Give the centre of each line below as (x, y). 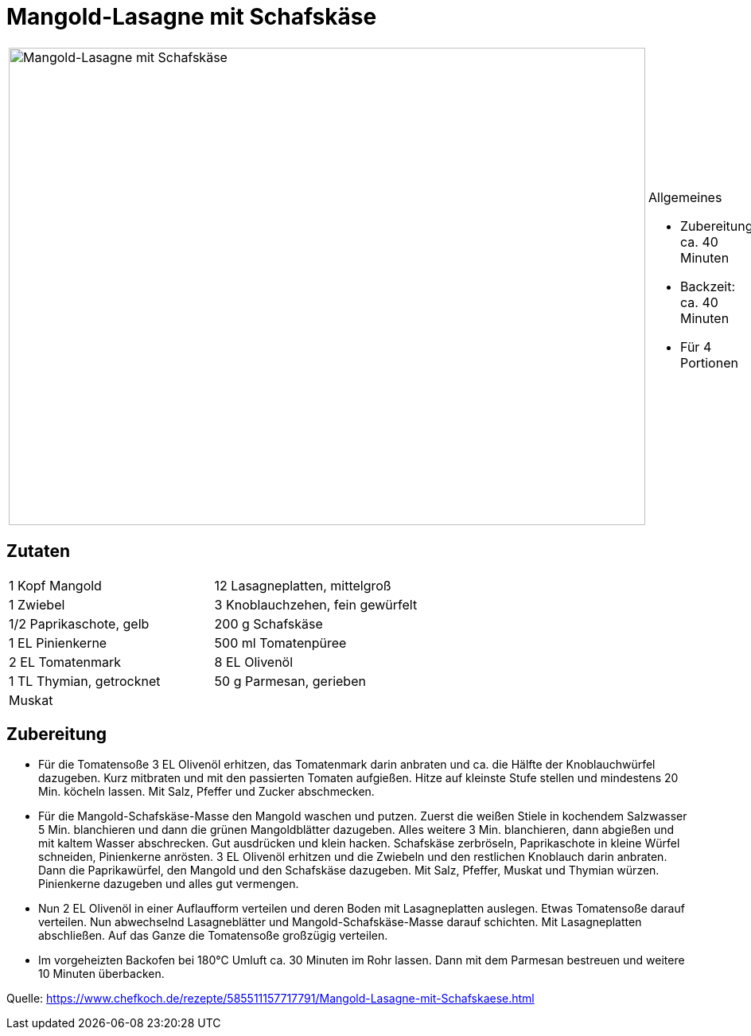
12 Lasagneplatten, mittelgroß (303, 585)
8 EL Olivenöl (254, 662)
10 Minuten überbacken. (101, 974)
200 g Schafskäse (268, 623)
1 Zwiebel (37, 604)
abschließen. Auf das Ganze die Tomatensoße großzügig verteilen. (213, 936)
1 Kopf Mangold (55, 585)
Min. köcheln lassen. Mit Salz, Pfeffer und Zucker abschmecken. (206, 792)
